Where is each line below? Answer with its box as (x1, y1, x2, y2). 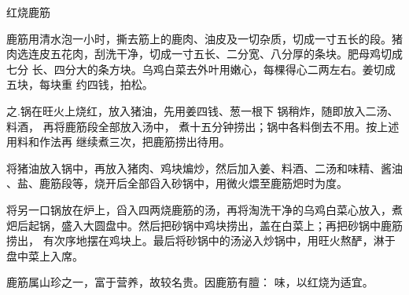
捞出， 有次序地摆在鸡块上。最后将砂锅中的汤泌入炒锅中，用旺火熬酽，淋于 (6, 232, 396, 249)
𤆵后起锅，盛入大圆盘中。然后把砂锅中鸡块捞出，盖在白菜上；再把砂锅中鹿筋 (6, 217, 403, 233)
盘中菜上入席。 (6, 247, 83, 264)
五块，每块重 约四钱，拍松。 (6, 76, 153, 93)
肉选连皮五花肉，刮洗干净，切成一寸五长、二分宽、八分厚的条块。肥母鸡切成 (6, 46, 403, 62)
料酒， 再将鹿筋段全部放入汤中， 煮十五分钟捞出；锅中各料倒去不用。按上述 (6, 118, 400, 134)
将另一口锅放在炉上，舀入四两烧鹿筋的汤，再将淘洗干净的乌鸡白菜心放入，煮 (6, 201, 403, 217)
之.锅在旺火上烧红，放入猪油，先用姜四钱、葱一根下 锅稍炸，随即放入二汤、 (6, 102, 399, 118)
